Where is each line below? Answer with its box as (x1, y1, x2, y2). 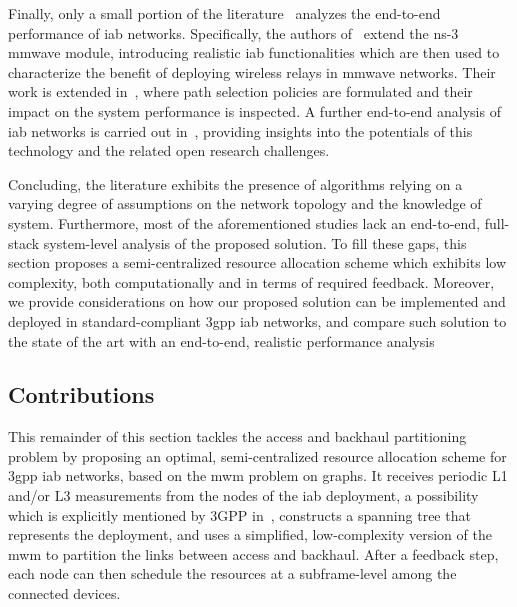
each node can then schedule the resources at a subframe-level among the (8, 563, 457, 584)
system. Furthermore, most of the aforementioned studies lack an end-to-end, (8, 212, 481, 233)
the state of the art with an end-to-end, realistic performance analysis (8, 330, 435, 351)
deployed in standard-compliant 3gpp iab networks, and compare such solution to (8, 310, 507, 331)
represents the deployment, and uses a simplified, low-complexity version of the (8, 524, 492, 545)
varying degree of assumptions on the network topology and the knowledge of (8, 193, 482, 214)
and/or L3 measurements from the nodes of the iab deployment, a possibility (8, 485, 479, 506)
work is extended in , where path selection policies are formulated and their (8, 81, 473, 102)
